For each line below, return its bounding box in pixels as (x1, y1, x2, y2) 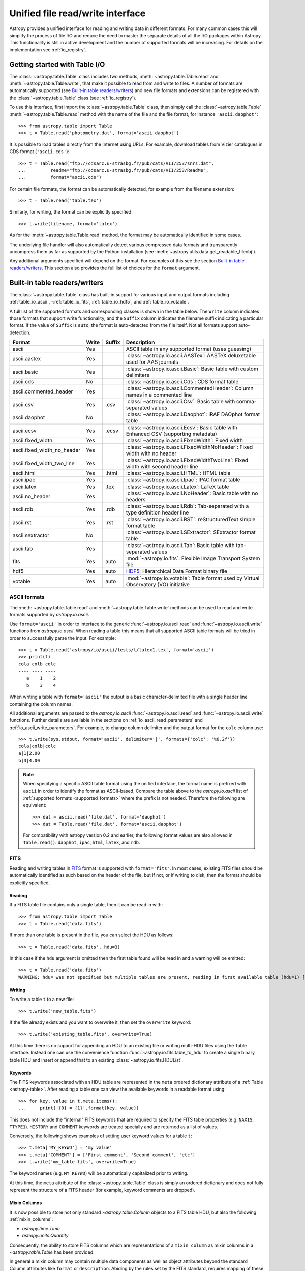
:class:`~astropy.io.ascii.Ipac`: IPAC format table (126, 476, 240, 483)
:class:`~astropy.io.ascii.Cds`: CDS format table (126, 378, 239, 385)
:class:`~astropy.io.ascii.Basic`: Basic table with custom (126, 365, 259, 372)
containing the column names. (9, 701, 73, 707)
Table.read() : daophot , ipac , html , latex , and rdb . (23, 839, 140, 845)
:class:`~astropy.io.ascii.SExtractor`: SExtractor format (126, 529, 256, 536)
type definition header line (126, 509, 189, 516)
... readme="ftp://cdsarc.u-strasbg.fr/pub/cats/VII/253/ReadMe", (18, 167, 209, 173)
